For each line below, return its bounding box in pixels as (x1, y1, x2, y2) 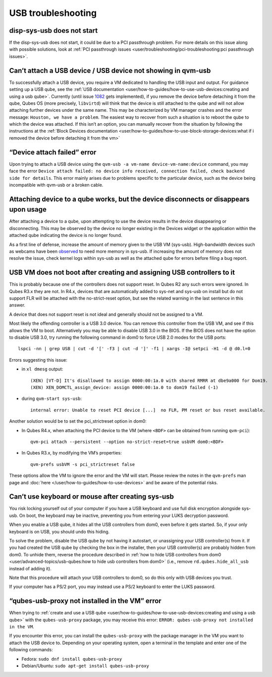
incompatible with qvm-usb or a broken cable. (9, 182, 104, 188)
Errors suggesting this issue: (9, 357, 68, 363)
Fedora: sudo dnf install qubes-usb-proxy (21, 656, 122, 662)
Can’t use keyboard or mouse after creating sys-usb (9, 492, 174, 501)
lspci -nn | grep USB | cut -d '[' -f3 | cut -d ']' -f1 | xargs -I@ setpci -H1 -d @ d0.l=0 (18, 346, 251, 352)
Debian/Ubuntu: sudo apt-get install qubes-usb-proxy (21, 663, 150, 669)
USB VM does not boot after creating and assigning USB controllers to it (9, 268, 235, 277)
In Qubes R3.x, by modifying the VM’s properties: (21, 450, 122, 456)
